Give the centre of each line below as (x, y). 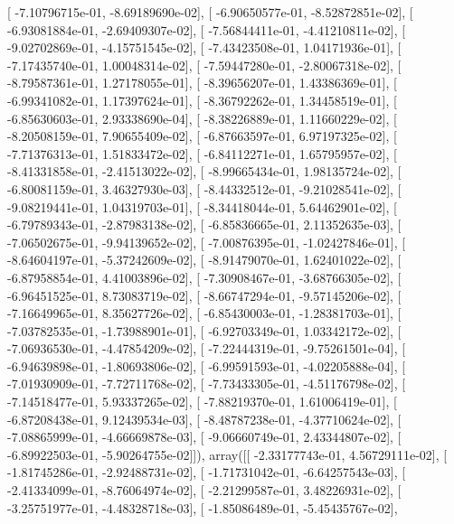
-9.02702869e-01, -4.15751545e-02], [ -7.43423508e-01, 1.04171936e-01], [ (204, 47)
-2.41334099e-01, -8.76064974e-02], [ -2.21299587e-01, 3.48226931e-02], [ (204, 490)
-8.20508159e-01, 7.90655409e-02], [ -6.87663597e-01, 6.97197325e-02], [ (202, 136)
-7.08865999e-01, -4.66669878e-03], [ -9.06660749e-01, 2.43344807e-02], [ (204, 437)
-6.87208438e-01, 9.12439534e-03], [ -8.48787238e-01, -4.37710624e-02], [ (204, 419)
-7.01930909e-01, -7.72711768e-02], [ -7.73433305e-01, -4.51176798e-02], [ (207, 384)
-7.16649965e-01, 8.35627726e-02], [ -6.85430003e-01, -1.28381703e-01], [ (204, 313)
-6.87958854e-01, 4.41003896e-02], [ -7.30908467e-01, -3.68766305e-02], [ (204, 277)
